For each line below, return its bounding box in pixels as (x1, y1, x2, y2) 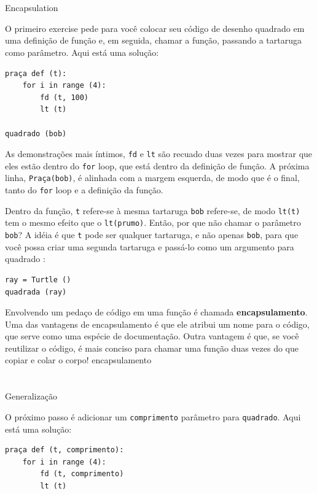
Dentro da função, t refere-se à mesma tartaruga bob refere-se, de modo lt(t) (5, 204, 300, 217)
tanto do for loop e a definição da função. (5, 183, 163, 196)
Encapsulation (5, 1, 58, 14)
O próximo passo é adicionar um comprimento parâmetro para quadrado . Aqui (5, 410, 301, 423)
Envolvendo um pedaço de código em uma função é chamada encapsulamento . (5, 306, 308, 318)
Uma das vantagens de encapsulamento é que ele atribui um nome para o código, (5, 317, 310, 330)
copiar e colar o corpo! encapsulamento (5, 353, 152, 366)
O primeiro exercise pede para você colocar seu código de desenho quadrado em (5, 21, 305, 34)
